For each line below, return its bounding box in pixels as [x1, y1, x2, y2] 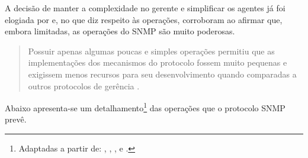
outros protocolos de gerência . [28, 79, 140, 92]
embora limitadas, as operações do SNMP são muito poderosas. [5, 25, 235, 37]
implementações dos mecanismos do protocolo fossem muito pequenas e [28, 56, 287, 69]
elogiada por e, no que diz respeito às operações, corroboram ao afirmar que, [5, 13, 283, 25]
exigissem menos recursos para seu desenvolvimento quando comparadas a [28, 67, 297, 80]
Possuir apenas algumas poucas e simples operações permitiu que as [28, 44, 275, 57]
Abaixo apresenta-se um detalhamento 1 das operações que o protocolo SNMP [5, 100, 285, 114]
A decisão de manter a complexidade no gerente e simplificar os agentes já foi [5, 2, 285, 14]
